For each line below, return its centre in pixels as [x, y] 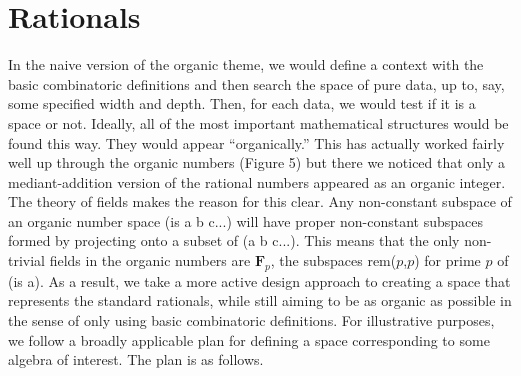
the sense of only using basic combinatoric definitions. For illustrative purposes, [251, 320]
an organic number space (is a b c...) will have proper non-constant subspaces [246, 220]
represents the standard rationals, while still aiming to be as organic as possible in [260, 300]
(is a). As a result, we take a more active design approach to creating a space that [259, 280]
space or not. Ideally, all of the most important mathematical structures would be [258, 122]
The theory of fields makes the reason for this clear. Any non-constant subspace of [260, 201]
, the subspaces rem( [333, 260]
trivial [27, 260]
